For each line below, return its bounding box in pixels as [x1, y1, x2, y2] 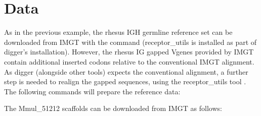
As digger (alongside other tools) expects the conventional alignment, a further [4, 66, 248, 77]
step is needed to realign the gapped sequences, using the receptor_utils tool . [4, 76, 246, 87]
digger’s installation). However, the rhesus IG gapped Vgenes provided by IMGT [4, 46, 254, 57]
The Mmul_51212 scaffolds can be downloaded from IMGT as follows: [4, 103, 222, 113]
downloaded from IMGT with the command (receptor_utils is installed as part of [4, 36, 257, 47]
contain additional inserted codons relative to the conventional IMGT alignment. [4, 56, 254, 67]
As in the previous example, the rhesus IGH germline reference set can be [4, 27, 233, 37]
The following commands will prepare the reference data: [4, 86, 181, 96]
